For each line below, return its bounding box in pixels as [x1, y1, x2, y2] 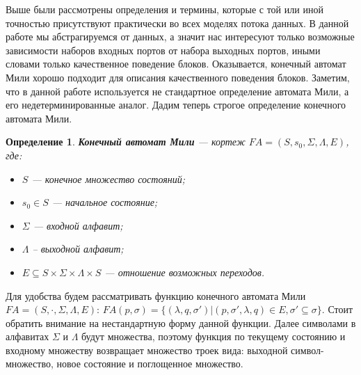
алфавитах [6, 329, 49, 344]
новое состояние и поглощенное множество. [56, 356, 243, 371]
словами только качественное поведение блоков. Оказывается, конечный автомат [6, 56, 346, 71]
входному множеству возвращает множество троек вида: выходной [6, 342, 288, 357]
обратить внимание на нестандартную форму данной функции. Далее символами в [6, 315, 356, 330]
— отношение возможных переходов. [104, 264, 265, 279]
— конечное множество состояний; [31, 171, 185, 186]
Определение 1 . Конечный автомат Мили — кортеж [6, 134, 246, 149]
